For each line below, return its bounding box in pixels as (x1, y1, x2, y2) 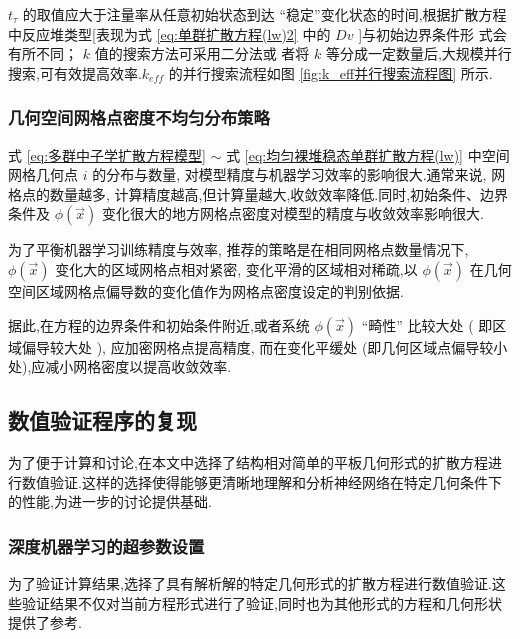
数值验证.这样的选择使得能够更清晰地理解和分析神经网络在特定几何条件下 (21, 471, 502, 492)
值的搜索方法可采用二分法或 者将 (94, 43, 310, 64)
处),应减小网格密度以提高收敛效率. (8, 356, 232, 377)
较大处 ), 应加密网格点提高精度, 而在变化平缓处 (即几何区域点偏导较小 (49, 336, 508, 357)
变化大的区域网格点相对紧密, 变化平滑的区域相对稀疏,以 (55, 258, 418, 279)
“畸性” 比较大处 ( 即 (361, 314, 493, 335)
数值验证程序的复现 (8, 405, 197, 436)
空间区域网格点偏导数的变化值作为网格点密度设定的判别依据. (8, 280, 404, 301)
